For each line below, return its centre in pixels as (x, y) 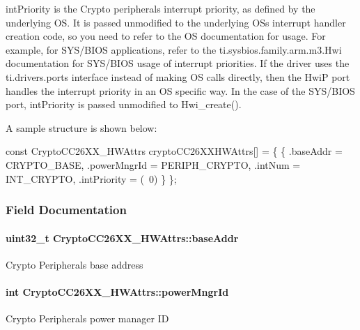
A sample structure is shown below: (81, 127)
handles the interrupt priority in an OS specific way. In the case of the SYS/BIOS (180, 90)
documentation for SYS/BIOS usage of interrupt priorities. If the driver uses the (178, 63)
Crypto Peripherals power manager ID (87, 318)
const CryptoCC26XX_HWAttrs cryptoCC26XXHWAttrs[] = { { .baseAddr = (174, 151)
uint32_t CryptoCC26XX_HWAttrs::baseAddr (122, 238)
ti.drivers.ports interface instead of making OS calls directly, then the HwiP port (178, 76)
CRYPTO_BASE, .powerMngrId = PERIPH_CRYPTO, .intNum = (153, 164)
